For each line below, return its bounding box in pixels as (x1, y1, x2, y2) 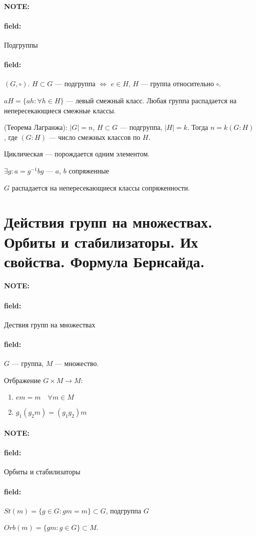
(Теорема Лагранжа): (4, 122, 67, 132)
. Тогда (187, 122, 208, 132)
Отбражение (4, 375, 41, 385)
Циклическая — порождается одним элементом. (4, 148, 150, 159)
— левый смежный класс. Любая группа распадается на (66, 95, 237, 105)
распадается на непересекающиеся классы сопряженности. (11, 182, 190, 193)
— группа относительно (140, 78, 214, 89)
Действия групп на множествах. (4, 212, 212, 232)
